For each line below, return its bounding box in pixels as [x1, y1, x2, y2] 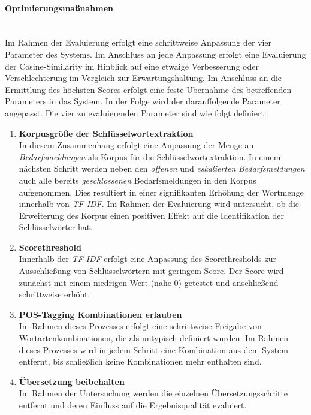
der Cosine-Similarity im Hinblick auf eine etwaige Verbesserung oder [5, 59, 259, 72]
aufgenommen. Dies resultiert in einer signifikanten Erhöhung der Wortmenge [19, 185, 304, 198]
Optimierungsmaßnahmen [5, 1, 114, 14]
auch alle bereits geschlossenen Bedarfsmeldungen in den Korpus [19, 173, 256, 186]
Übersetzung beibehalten [19, 375, 125, 387]
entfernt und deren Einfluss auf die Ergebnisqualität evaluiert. [19, 399, 247, 411]
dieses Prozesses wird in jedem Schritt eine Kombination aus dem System [19, 343, 288, 356]
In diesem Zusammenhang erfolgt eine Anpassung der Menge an [19, 139, 254, 151]
